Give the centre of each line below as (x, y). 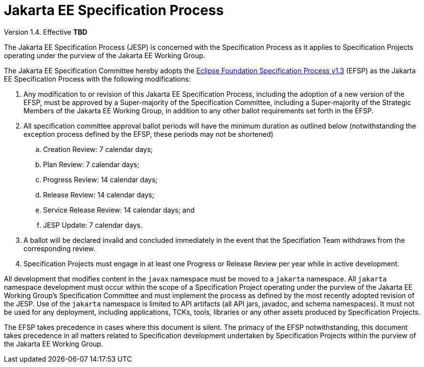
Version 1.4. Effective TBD (46, 32)
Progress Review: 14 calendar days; (100, 179)
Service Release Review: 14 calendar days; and (119, 210)
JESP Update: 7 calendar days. (93, 225)
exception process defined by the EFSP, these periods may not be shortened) (148, 134)
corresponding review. (60, 248)
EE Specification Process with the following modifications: (97, 79)
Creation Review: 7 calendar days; (98, 149)
